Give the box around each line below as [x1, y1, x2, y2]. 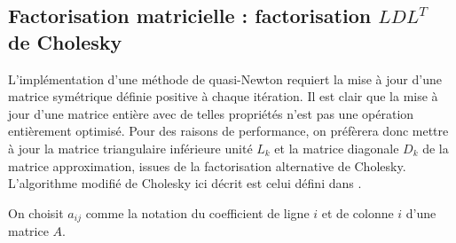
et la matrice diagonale [274, 138, 399, 157]
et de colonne [321, 203, 394, 222]
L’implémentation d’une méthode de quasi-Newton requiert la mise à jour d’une [8, 69, 442, 88]
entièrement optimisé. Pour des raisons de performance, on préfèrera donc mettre [8, 121, 449, 140]
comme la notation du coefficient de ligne [85, 203, 310, 222]
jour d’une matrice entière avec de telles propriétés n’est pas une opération [8, 104, 414, 122]
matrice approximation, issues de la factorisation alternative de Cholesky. [8, 156, 406, 175]
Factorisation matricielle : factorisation [8, 2, 372, 29]
